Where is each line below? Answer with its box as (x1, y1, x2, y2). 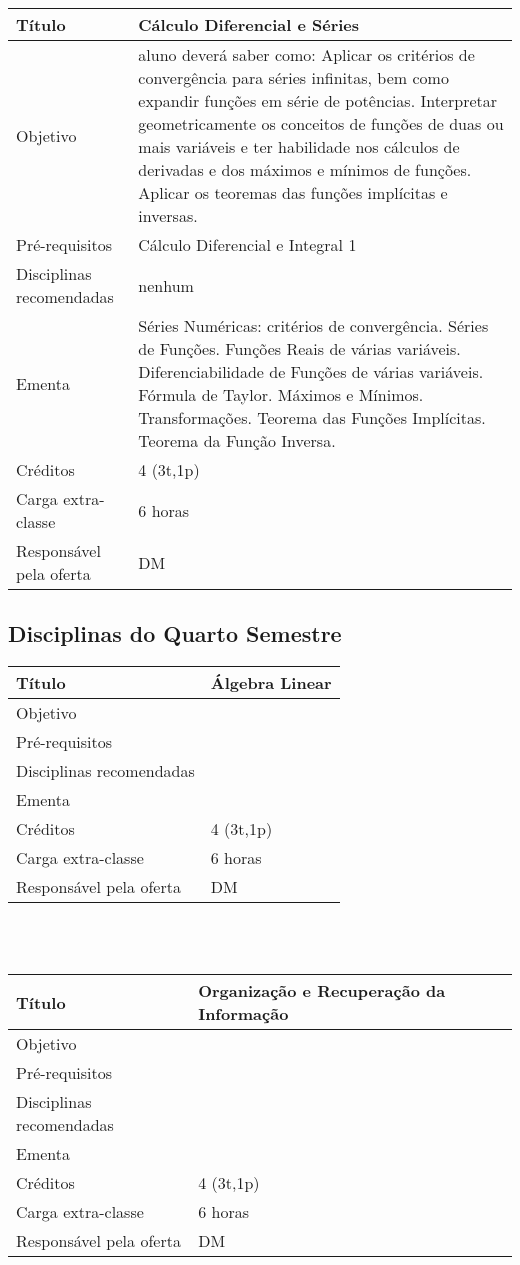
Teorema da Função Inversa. (138, 429, 336, 452)
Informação (198, 1002, 289, 1026)
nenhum (138, 273, 194, 297)
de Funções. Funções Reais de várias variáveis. (138, 337, 461, 360)
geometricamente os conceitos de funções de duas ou (138, 112, 504, 135)
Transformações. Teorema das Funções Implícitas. (138, 406, 486, 429)
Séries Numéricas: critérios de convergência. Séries (138, 314, 489, 337)
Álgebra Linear (210, 671, 332, 695)
